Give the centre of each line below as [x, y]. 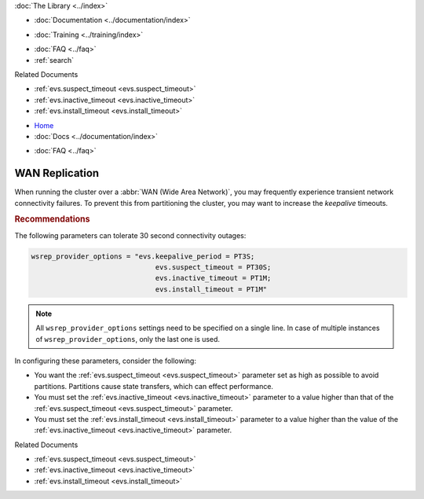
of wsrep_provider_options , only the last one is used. [128, 339]
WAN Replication [57, 173]
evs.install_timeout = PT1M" [211, 289]
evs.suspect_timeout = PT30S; [213, 268]
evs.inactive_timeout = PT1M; [213, 278]
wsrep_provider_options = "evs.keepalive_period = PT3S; [143, 256]
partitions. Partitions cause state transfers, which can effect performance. [154, 386]
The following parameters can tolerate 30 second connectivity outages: [130, 235]
